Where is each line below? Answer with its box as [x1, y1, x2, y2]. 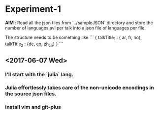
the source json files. [5, 90, 57, 97]
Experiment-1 [5, 3, 62, 15]
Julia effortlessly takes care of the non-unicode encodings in [5, 84, 154, 91]
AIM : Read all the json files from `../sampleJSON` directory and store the [5, 20, 154, 26]
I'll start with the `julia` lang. [5, 71, 74, 78]
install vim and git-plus [5, 103, 62, 110]
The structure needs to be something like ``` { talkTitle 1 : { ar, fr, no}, [5, 34, 142, 41]
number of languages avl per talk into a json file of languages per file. [5, 25, 146, 30]
